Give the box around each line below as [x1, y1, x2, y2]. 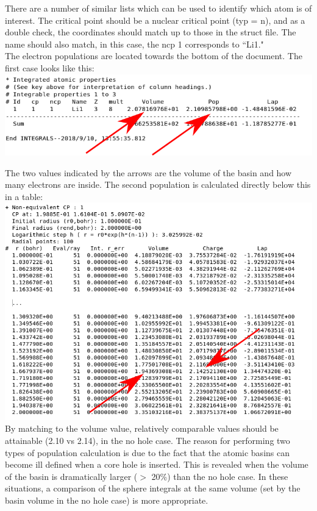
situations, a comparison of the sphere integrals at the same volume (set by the [5, 482, 301, 495]
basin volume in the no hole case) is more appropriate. [5, 493, 208, 506]
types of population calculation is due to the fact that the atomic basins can [5, 446, 290, 459]
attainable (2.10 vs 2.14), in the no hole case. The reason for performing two [5, 434, 290, 446]
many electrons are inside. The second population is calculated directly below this [5, 178, 311, 191]
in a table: [5, 190, 43, 202]
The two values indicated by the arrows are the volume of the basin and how [5, 166, 292, 179]
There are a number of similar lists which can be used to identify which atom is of [5, 2, 312, 14]
